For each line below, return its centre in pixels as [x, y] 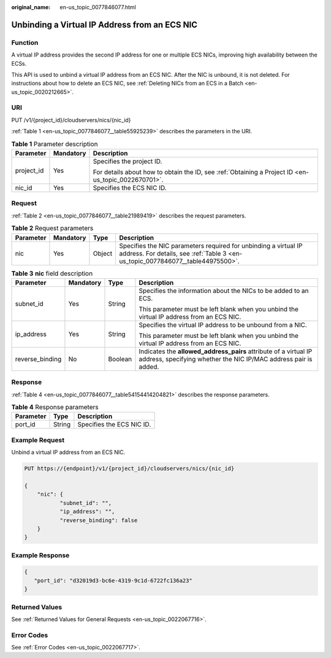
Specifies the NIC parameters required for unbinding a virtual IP [211, 246]
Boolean [120, 359]
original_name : [31, 7]
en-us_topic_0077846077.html [98, 7]
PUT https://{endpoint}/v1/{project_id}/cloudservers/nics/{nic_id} [129, 469]
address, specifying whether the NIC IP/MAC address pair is [226, 359]
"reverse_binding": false [99, 520]
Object [103, 253]
